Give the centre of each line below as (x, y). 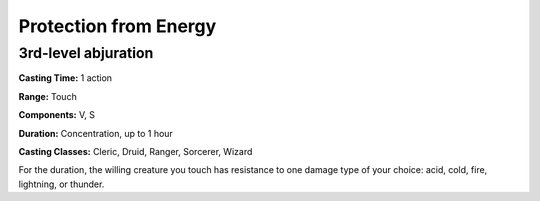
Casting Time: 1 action (65, 78)
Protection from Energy (117, 26)
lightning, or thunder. (61, 184)
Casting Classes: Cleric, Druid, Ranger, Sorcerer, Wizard (135, 151)
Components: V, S (56, 115)
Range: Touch (47, 96)
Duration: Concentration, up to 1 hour (96, 133)
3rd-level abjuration (86, 53)
